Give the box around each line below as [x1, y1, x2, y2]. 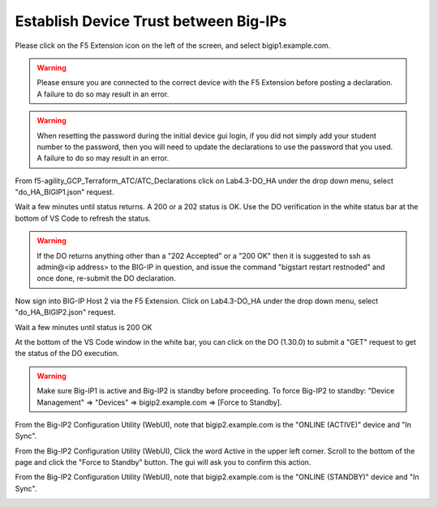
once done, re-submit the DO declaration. [36, 273, 176, 283]
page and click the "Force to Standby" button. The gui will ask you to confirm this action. [15, 458, 311, 467]
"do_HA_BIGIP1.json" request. [15, 187, 114, 197]
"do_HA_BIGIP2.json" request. [15, 307, 116, 317]
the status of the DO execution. [15, 349, 119, 359]
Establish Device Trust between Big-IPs [15, 12, 287, 30]
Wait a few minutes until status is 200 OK [15, 322, 152, 332]
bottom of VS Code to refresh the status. [15, 213, 152, 223]
